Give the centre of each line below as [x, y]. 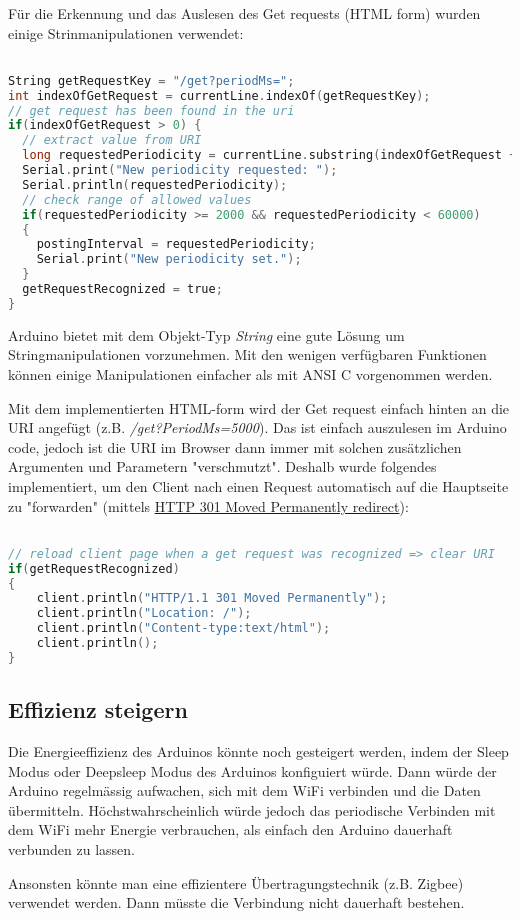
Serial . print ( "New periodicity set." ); [169, 259]
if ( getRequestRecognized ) [94, 568]
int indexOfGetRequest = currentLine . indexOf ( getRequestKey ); [219, 95]
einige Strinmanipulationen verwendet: [126, 32]
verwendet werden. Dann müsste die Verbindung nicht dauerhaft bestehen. [236, 902]
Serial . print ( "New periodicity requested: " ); [180, 170]
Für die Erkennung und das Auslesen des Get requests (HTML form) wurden [244, 13]
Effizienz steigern [98, 709]
